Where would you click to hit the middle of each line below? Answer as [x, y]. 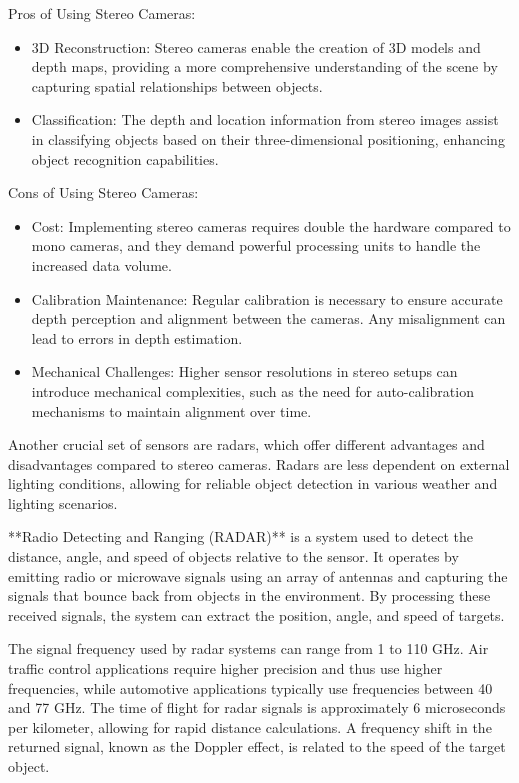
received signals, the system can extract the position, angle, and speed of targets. [256, 614]
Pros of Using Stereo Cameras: [102, 13]
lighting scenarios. [63, 502]
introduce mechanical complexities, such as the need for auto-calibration [252, 390]
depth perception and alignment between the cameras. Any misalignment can [268, 318]
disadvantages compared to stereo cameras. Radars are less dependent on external [259, 463]
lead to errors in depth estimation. [137, 337]
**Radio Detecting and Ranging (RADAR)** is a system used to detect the [240, 536]
